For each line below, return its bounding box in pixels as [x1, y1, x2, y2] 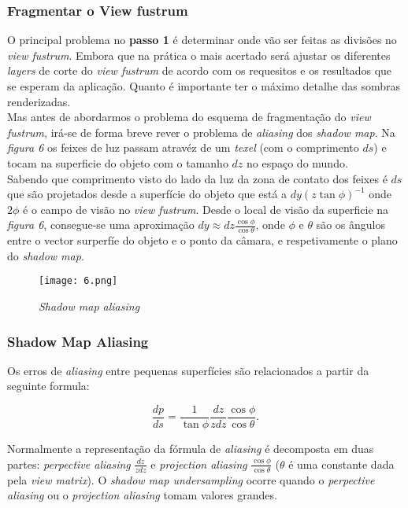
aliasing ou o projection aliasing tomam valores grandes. [7, 487, 277, 503]
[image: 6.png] [39, 275, 118, 287]
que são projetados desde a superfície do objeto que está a [7, 186, 287, 202]
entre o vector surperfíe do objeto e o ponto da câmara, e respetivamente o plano [7, 232, 398, 248]
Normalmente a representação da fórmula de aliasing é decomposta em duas [7, 440, 374, 457]
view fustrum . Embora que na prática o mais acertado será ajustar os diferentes [7, 46, 391, 63]
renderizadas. [7, 93, 71, 109]
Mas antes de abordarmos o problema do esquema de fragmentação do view [7, 109, 371, 125]
